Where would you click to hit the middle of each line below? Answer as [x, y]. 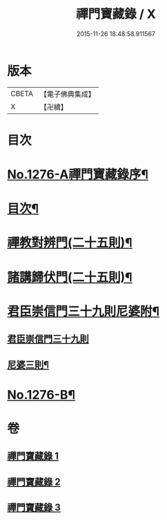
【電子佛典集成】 [67, 94]
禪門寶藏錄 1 [33, 456]
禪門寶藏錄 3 [34, 508]
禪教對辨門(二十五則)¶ [70, 243]
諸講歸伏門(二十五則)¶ [70, 277]
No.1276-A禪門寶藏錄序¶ [78, 175]
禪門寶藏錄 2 [34, 482]
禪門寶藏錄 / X [116, 14]
